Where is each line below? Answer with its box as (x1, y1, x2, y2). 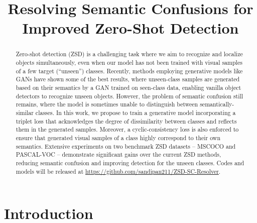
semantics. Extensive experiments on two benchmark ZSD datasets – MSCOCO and (16, 142, 236, 150)
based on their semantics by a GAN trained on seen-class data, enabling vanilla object (16, 83, 241, 91)
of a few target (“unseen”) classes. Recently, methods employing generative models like (16, 66, 243, 75)
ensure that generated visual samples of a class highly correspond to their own (16, 133, 221, 142)
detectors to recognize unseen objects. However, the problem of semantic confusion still (16, 91, 243, 100)
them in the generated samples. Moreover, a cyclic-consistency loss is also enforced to (16, 125, 239, 134)
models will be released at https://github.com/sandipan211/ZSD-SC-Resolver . (16, 167, 221, 175)
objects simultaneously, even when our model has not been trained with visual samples (16, 58, 242, 67)
